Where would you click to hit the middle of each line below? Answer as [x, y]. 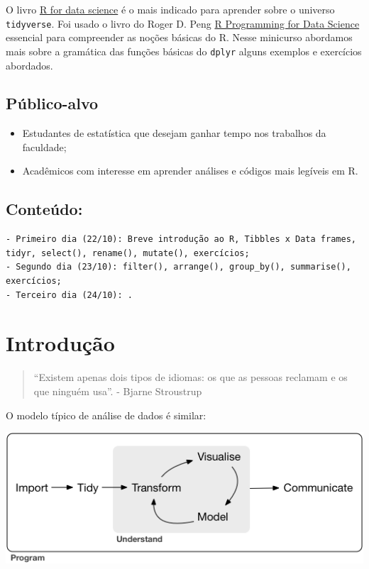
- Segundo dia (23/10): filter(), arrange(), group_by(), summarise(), [178, 267]
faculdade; [44, 147]
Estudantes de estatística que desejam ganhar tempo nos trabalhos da [174, 133]
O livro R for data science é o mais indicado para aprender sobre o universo [170, 9]
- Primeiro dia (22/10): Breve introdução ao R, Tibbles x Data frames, [181, 239]
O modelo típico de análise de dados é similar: [106, 415]
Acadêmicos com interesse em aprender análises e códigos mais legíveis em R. [190, 171]
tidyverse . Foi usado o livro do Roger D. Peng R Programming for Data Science [183, 23]
